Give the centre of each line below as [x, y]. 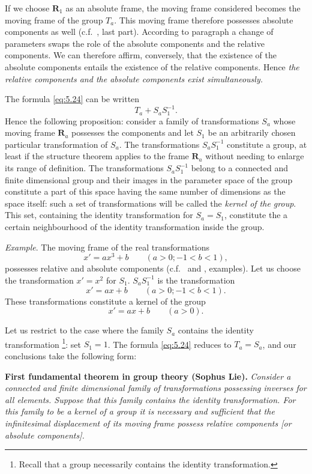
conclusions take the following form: [71, 355]
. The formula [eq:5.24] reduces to [169, 344]
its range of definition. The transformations [84, 168]
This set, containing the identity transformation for [99, 215]
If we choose [27, 8]
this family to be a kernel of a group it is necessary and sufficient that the [140, 411]
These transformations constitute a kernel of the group [105, 301]
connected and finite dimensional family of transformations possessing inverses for [156, 388]
